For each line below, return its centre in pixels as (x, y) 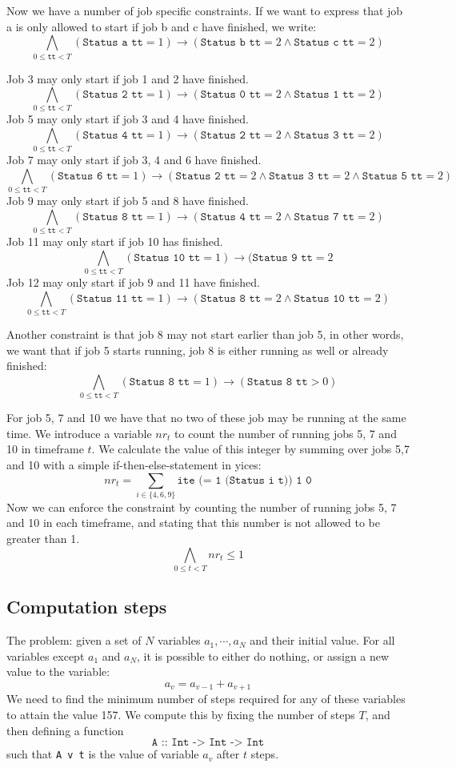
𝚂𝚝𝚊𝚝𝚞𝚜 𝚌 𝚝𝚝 (324, 43)
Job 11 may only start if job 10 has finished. (115, 241)
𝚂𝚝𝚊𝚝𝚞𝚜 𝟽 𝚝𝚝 (324, 217)
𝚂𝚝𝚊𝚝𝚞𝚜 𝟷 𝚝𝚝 (324, 95)
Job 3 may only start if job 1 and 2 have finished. (128, 78)
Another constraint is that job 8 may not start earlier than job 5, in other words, (205, 334)
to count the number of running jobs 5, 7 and (286, 433)
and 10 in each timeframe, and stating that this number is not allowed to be (193, 523)
